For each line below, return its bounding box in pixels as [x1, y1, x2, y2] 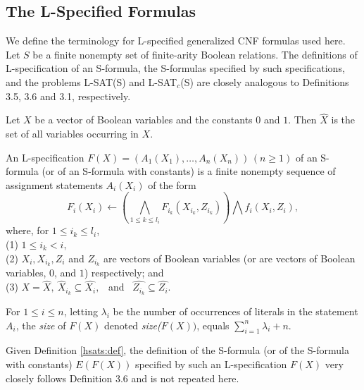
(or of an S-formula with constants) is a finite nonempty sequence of [42, 164, 336, 178]
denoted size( [103, 317, 161, 332]
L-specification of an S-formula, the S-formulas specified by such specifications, [6, 61, 345, 75]
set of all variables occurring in [6, 126, 139, 140]
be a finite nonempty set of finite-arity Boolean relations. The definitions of [32, 47, 358, 61]
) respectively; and [84, 265, 164, 280]
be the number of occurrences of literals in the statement [113, 304, 358, 319]
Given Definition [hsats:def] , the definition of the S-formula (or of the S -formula [6, 343, 349, 358]
